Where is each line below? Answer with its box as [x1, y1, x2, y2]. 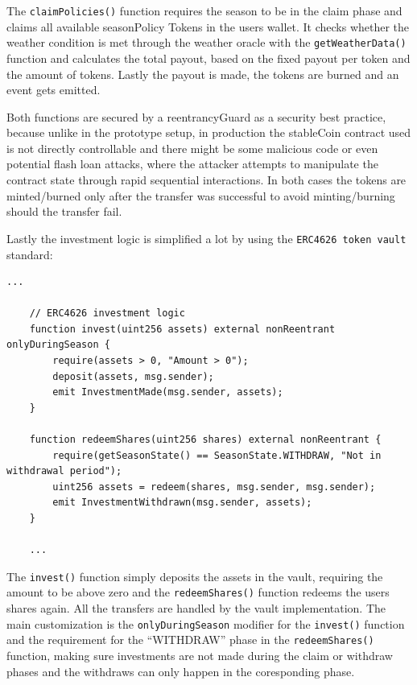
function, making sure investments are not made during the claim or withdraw [6, 647, 393, 663]
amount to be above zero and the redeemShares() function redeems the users [6, 584, 390, 600]
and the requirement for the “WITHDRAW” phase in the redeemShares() [6, 631, 374, 648]
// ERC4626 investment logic [29, 307, 185, 320]
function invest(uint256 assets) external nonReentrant [29, 323, 336, 335]
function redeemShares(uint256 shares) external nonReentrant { [29, 434, 382, 446]
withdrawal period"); [6, 465, 122, 477]
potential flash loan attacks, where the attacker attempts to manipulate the [6, 155, 378, 172]
